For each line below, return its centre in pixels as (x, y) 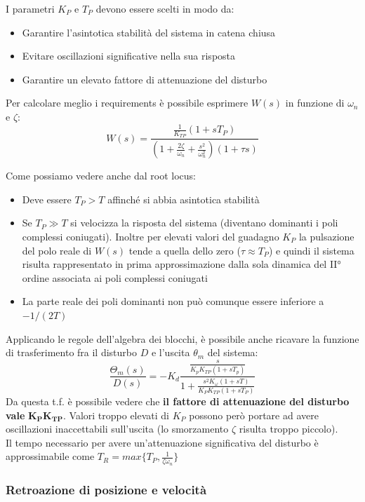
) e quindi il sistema (311, 250)
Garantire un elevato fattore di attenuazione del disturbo (145, 79)
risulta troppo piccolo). (288, 429)
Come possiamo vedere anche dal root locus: (101, 176)
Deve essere (47, 199)
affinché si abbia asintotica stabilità (184, 199)
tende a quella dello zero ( (185, 250)
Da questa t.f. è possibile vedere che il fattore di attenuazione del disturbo (178, 401)
